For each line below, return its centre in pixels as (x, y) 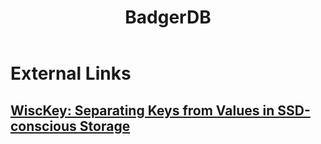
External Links (71, 73)
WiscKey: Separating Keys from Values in (142, 110)
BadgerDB (168, 17)
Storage (105, 126)
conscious (43, 126)
